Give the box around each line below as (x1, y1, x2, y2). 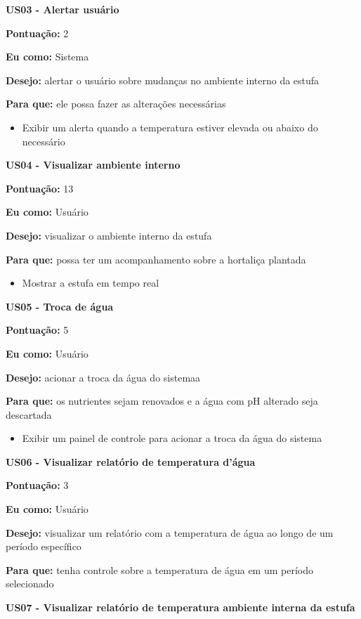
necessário (22, 133, 65, 148)
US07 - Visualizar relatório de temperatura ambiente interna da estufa (6, 600, 355, 615)
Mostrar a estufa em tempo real (22, 275, 159, 290)
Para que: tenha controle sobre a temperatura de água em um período (6, 562, 313, 577)
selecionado (6, 576, 54, 591)
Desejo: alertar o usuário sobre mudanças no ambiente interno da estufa (6, 72, 320, 87)
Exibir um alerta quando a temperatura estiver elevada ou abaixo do (22, 119, 318, 134)
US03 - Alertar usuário (6, 2, 119, 16)
